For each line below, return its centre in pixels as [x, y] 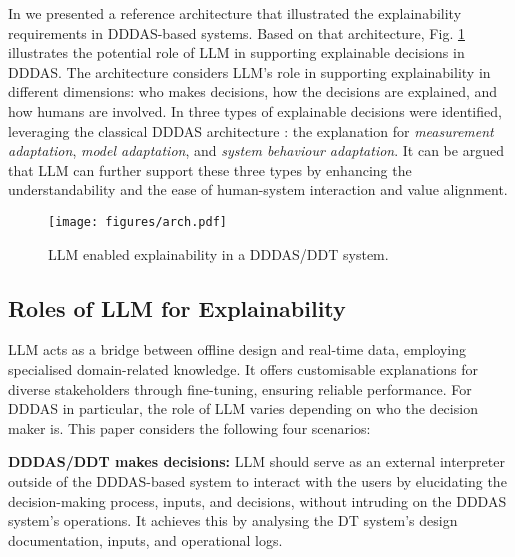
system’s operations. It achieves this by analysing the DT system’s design [233, 520]
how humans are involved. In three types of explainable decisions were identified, [255, 110]
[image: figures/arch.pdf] [137, 221]
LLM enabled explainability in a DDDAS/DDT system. [218, 253]
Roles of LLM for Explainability [177, 307]
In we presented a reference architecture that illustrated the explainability [235, 13]
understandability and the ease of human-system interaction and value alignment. [258, 189]
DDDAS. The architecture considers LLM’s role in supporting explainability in [249, 71]
